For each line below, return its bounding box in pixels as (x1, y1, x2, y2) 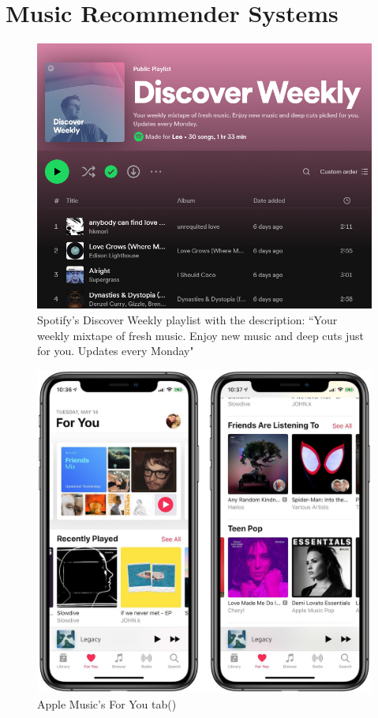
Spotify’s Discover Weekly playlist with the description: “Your (37, 312, 338, 328)
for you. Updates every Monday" (37, 342, 194, 359)
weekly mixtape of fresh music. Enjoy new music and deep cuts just (37, 327, 364, 343)
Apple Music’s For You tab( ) (37, 695, 177, 712)
